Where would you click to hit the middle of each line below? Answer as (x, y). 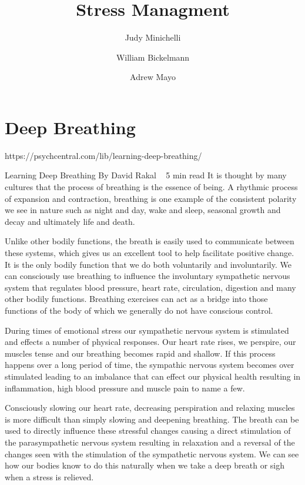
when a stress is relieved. (49, 476)
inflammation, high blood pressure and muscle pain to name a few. (125, 388)
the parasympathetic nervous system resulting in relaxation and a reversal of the (150, 442)
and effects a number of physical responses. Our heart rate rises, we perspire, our (150, 342)
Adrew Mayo (153, 77)
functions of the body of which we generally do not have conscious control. (139, 310)
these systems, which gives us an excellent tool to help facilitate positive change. (150, 253)
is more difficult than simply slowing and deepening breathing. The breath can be (152, 419)
